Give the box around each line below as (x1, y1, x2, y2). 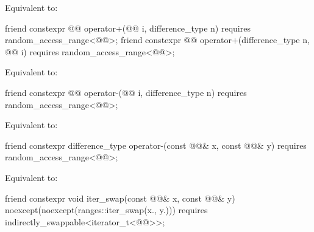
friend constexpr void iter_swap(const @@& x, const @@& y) (5, 191, 235, 204)
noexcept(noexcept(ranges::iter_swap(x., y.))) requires (5, 203, 208, 216)
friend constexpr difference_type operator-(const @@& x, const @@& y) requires (5, 138, 307, 151)
